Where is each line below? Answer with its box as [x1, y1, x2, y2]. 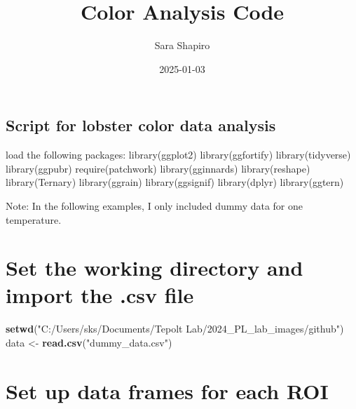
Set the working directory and [6, 253, 303, 282]
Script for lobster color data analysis [6, 114, 276, 136]
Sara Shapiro [154, 38, 210, 53]
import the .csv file [6, 281, 194, 309]
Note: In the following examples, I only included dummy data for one [6, 198, 303, 213]
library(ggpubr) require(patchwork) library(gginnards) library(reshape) [6, 161, 310, 175]
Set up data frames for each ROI [6, 376, 329, 405]
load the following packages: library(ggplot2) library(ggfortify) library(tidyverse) [6, 147, 351, 162]
